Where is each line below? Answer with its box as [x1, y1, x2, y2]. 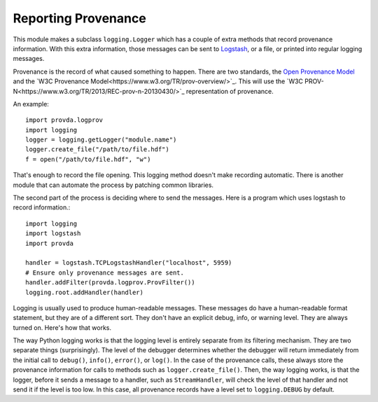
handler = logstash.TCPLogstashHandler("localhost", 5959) [25, 259, 232, 267]
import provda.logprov [25, 116, 104, 124]
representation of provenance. [185, 87, 274, 95]
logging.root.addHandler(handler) [25, 288, 143, 296]
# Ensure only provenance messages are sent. [25, 268, 185, 277]
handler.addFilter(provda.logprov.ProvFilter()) [25, 279, 195, 286]
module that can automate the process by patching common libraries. [13, 181, 213, 189]
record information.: [13, 203, 71, 212]
